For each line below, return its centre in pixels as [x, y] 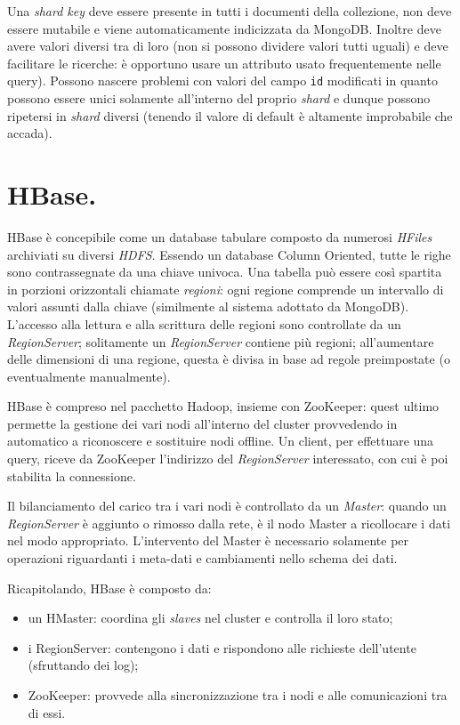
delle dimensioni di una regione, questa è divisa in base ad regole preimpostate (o [229, 359]
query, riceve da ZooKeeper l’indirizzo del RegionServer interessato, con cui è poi [228, 459]
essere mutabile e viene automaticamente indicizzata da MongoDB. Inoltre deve [224, 28]
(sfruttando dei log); [83, 665]
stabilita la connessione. [72, 475]
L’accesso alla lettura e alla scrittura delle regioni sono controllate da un [204, 323]
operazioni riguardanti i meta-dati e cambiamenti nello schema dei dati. [202, 558]
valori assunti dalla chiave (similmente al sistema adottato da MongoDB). [208, 306]
